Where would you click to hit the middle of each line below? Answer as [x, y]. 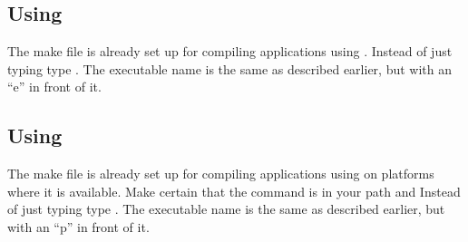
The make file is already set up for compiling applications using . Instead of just [230, 51]
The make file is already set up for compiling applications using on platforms [221, 174]
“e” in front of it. [54, 87]
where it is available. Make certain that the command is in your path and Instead [234, 191]
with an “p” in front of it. [78, 226]
